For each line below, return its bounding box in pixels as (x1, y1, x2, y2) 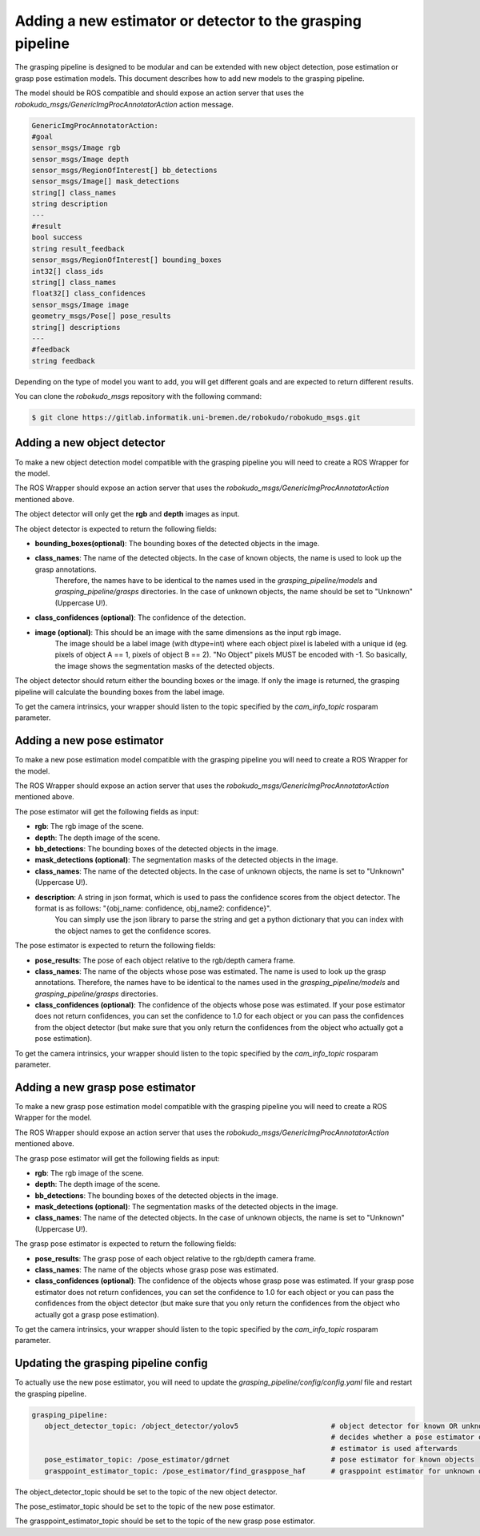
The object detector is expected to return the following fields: (14, 524, 218, 533)
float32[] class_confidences (31, 289, 146, 298)
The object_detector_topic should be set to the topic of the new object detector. (14, 1486, 278, 1497)
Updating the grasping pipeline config (14, 1357, 208, 1370)
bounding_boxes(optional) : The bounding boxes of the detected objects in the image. (34, 538, 320, 548)
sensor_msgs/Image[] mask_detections (31, 177, 180, 186)
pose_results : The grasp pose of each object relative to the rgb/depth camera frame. (34, 1253, 316, 1263)
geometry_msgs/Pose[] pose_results (31, 312, 171, 320)
